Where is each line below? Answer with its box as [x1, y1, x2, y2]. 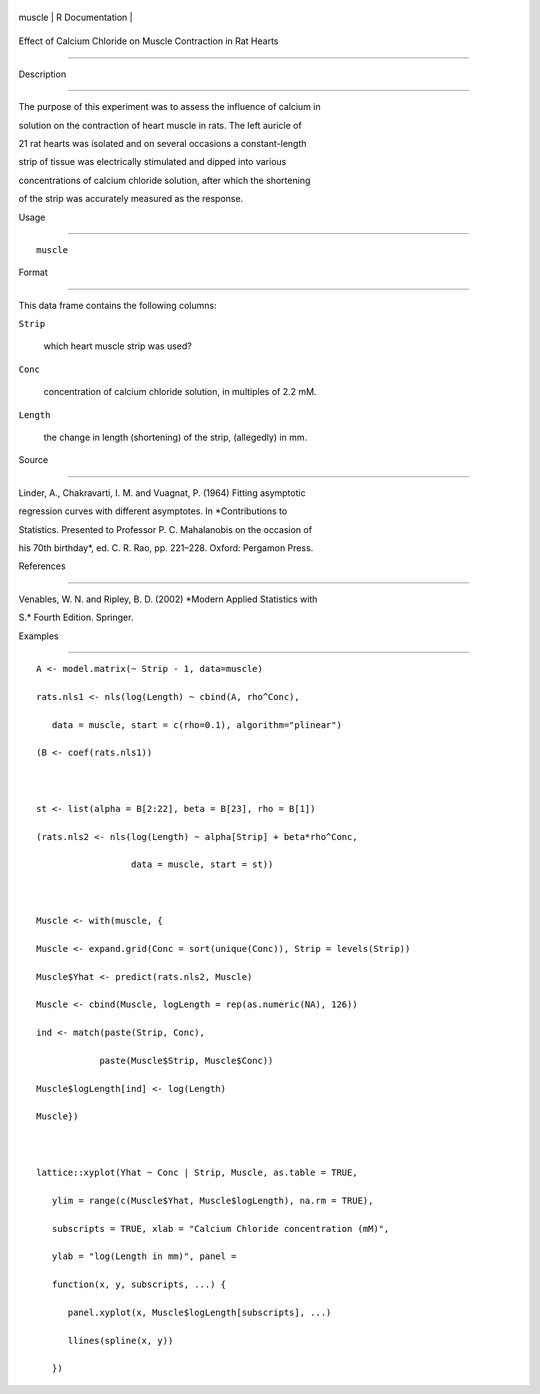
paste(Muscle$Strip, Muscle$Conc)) [99, 1055, 274, 1066]
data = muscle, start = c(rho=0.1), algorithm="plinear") [51, 719, 342, 730]
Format [18, 266, 49, 279]
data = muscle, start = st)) [130, 859, 274, 870]
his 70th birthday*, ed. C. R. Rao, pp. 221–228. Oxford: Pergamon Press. [18, 541, 314, 554]
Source [18, 454, 49, 466]
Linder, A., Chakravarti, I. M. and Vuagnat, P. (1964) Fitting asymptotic [18, 486, 306, 499]
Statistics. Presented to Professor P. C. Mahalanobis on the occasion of [18, 523, 313, 535]
